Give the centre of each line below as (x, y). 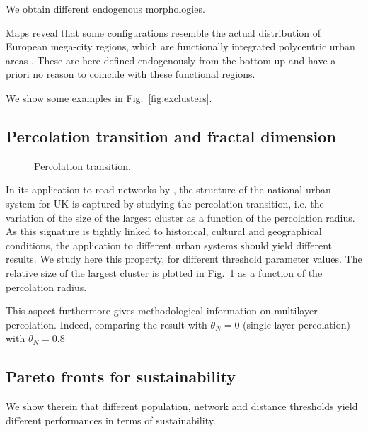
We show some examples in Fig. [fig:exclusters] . (109, 97)
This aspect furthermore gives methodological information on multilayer (162, 311)
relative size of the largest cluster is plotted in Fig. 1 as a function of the (164, 272)
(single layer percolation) (297, 324)
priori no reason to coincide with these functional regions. (131, 74)
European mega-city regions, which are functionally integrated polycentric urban (180, 46)
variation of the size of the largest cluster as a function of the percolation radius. (180, 217)
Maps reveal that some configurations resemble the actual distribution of (163, 32)
